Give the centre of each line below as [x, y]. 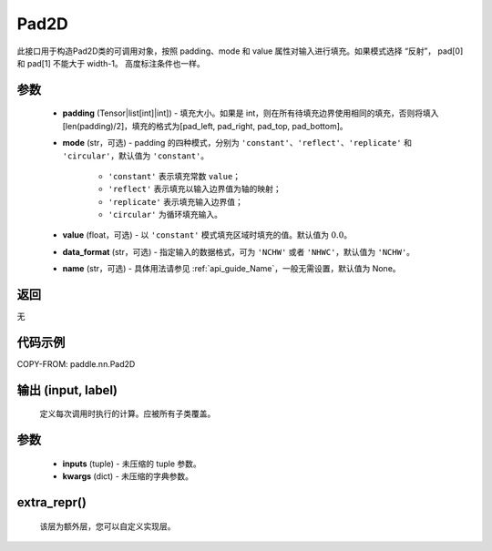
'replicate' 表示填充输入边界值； [175, 201]
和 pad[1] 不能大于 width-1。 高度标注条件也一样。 [111, 63]
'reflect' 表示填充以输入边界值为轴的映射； [195, 189]
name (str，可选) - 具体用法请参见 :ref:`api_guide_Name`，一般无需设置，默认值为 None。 [231, 269]
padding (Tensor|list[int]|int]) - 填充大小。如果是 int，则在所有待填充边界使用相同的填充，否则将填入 [251, 113]
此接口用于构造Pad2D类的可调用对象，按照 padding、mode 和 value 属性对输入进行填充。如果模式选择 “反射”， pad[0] [240, 51]
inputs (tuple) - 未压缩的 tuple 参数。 [132, 464]
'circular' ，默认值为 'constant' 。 [136, 156]
